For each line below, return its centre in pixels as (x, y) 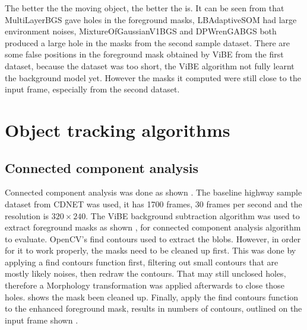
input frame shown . (42, 320)
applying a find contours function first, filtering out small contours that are (142, 262)
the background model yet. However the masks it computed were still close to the (153, 77)
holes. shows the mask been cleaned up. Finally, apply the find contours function (152, 297)
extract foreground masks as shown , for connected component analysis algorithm (153, 227)
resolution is (27, 215)
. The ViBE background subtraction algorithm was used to (193, 215)
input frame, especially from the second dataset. (92, 89)
